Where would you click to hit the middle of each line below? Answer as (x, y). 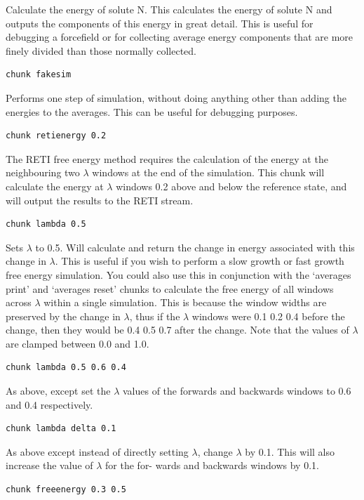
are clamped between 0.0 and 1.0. (77, 343)
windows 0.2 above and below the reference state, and (231, 186)
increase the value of (49, 465)
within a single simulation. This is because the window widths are (185, 302)
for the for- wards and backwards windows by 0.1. (212, 465)
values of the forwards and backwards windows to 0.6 (237, 391)
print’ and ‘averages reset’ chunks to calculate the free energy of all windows (170, 288)
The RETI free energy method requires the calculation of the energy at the (167, 158)
